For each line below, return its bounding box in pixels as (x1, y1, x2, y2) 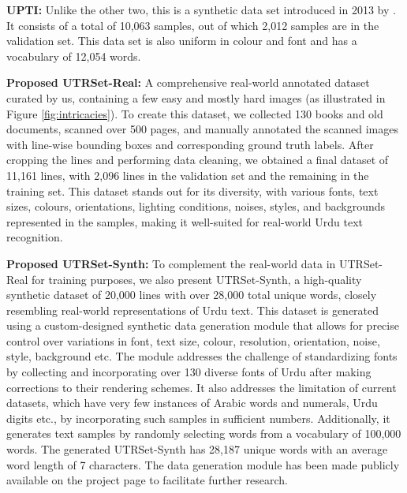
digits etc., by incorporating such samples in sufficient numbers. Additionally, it (6, 409, 390, 426)
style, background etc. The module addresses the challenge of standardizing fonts (6, 348, 398, 364)
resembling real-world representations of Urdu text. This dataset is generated (6, 301, 379, 318)
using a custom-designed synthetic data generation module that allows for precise (6, 317, 399, 334)
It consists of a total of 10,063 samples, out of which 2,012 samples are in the (6, 17, 379, 33)
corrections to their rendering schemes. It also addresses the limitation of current (6, 379, 397, 395)
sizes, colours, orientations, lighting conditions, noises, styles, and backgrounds (6, 198, 386, 215)
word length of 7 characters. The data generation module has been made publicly (6, 456, 400, 472)
